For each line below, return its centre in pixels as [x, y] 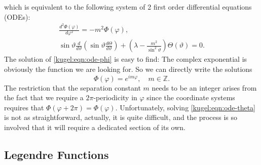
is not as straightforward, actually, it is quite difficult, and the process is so [121, 117]
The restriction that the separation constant [72, 87]
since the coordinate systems [191, 97]
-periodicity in [115, 97]
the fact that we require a [44, 97]
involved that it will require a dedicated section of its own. [95, 127]
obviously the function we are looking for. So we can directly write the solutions [128, 69]
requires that [24, 107]
